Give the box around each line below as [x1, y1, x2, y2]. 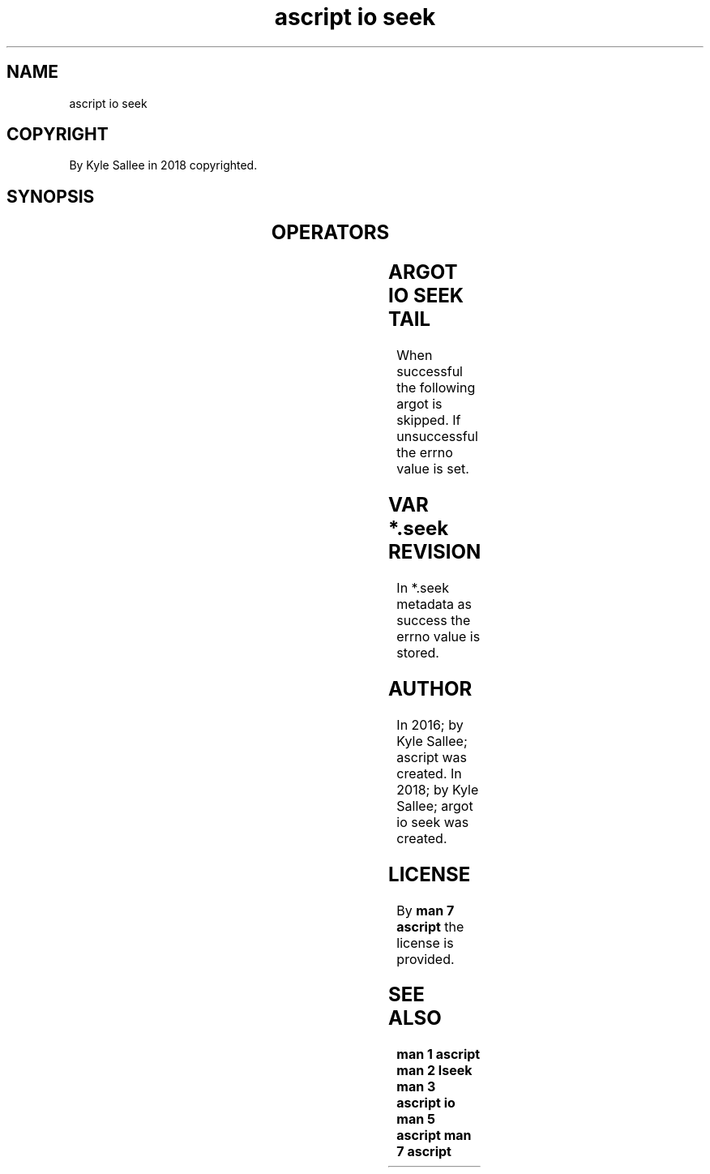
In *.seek [396, 579, 449, 596]
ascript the [396, 918, 464, 935]
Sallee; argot [396, 797, 473, 814]
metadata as [396, 595, 472, 612]
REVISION [388, 540, 481, 563]
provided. [396, 950, 455, 967]
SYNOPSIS [6, 186, 95, 207]
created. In [396, 765, 462, 782]
